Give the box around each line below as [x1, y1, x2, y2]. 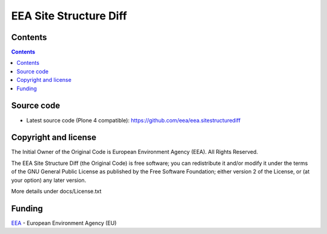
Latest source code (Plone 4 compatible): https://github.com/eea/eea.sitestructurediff [26, 116, 241, 124]
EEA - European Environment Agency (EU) [11, 219, 117, 227]
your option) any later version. [11, 176, 87, 184]
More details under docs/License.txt [11, 188, 102, 195]
